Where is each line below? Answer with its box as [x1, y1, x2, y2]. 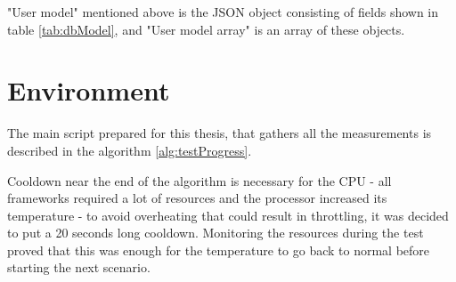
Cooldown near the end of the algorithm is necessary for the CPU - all [7, 171, 392, 189]
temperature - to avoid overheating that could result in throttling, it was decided [7, 205, 449, 224]
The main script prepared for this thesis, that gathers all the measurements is [7, 124, 432, 142]
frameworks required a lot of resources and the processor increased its [7, 189, 387, 207]
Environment [7, 72, 170, 109]
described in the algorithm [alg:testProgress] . [7, 141, 252, 159]
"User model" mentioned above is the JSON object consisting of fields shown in [7, 3, 439, 20]
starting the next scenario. [7, 258, 151, 277]
